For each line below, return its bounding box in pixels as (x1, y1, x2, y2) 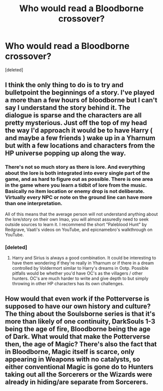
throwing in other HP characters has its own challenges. (12, 280, 124, 286)
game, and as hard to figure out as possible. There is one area (5, 176, 153, 182)
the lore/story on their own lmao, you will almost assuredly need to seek (5, 216, 149, 222)
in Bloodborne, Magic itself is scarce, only (5, 348, 135, 356)
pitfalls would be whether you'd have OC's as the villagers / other (12, 270, 143, 276)
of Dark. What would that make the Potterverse (5, 333, 150, 341)
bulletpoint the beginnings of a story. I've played (5, 88, 155, 97)
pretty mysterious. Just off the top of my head (5, 119, 147, 127)
